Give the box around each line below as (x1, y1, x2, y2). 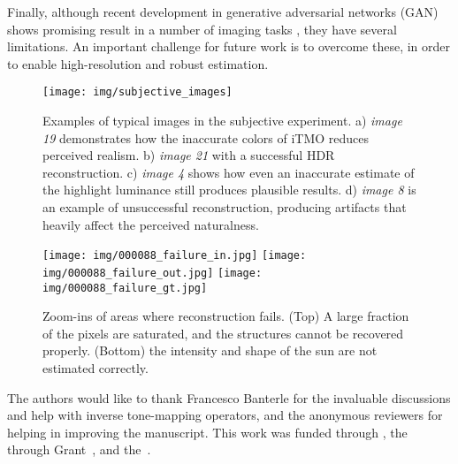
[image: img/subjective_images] (42, 86, 233, 99)
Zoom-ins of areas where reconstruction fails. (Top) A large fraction (42, 307, 409, 325)
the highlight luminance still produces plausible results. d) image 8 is (42, 180, 416, 199)
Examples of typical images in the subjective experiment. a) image (42, 111, 402, 130)
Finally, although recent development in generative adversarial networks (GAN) (7, 3, 439, 20)
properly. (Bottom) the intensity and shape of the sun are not (42, 341, 378, 360)
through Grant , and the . (7, 440, 151, 459)
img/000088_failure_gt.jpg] (42, 281, 208, 294)
